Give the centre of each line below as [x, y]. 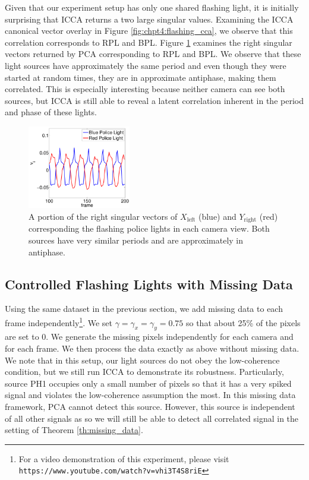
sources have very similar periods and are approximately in [136, 240]
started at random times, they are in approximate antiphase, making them [141, 77]
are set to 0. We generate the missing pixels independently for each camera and [149, 337]
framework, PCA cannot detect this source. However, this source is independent [150, 407]
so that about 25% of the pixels [243, 322]
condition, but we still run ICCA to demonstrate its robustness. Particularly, [144, 372]
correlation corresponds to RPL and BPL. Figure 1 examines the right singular [149, 42]
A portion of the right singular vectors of [103, 216]
